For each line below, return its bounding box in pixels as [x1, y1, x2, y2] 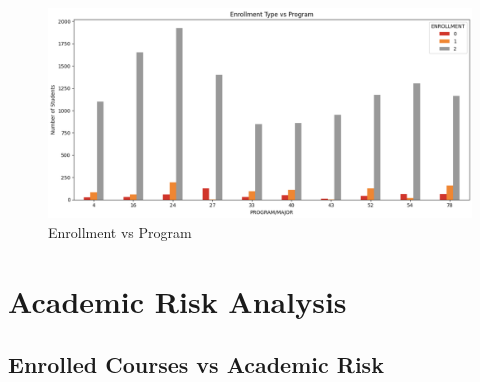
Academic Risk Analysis [8, 280, 347, 321]
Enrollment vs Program [48, 221, 192, 242]
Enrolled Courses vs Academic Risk [8, 349, 384, 380]
